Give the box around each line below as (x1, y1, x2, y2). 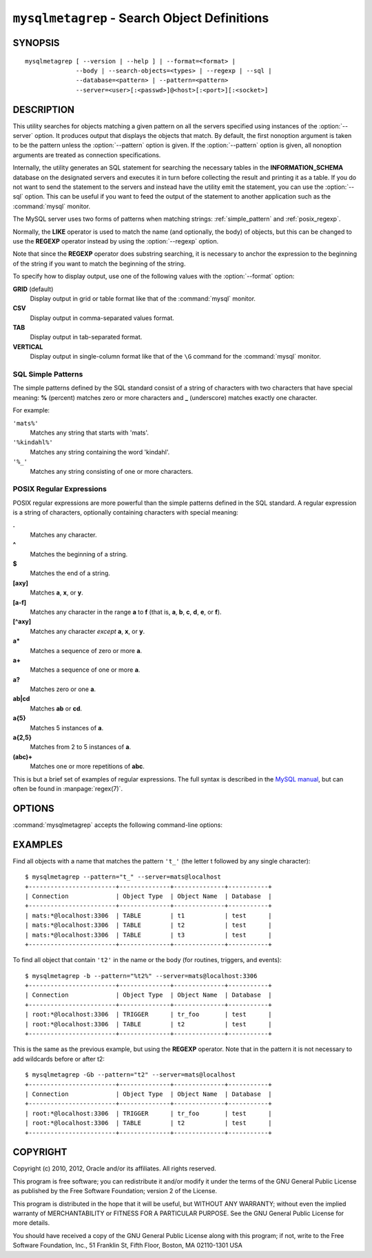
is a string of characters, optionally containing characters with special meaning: (12, 508, 239, 517)
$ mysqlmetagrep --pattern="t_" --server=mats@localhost (25, 873, 222, 881)
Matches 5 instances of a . (30, 723, 103, 732)
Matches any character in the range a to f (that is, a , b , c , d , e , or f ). (30, 608, 222, 616)
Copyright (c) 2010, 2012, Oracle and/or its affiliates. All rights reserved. (12, 1164, 216, 1172)
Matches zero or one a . (30, 685, 96, 693)
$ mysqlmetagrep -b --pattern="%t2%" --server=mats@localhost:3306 (25, 972, 258, 979)
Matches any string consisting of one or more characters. (30, 467, 193, 475)
